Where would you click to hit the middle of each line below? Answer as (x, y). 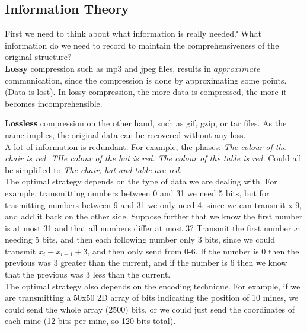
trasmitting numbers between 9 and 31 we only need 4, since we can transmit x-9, (153, 204)
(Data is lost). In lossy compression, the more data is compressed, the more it (146, 92)
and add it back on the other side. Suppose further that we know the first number (154, 216)
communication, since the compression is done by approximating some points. (146, 80)
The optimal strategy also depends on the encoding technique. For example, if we (153, 286)
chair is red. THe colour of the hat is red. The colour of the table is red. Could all (153, 158)
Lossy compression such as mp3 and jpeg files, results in (108, 68)
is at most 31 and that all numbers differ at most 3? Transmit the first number (148, 227)
